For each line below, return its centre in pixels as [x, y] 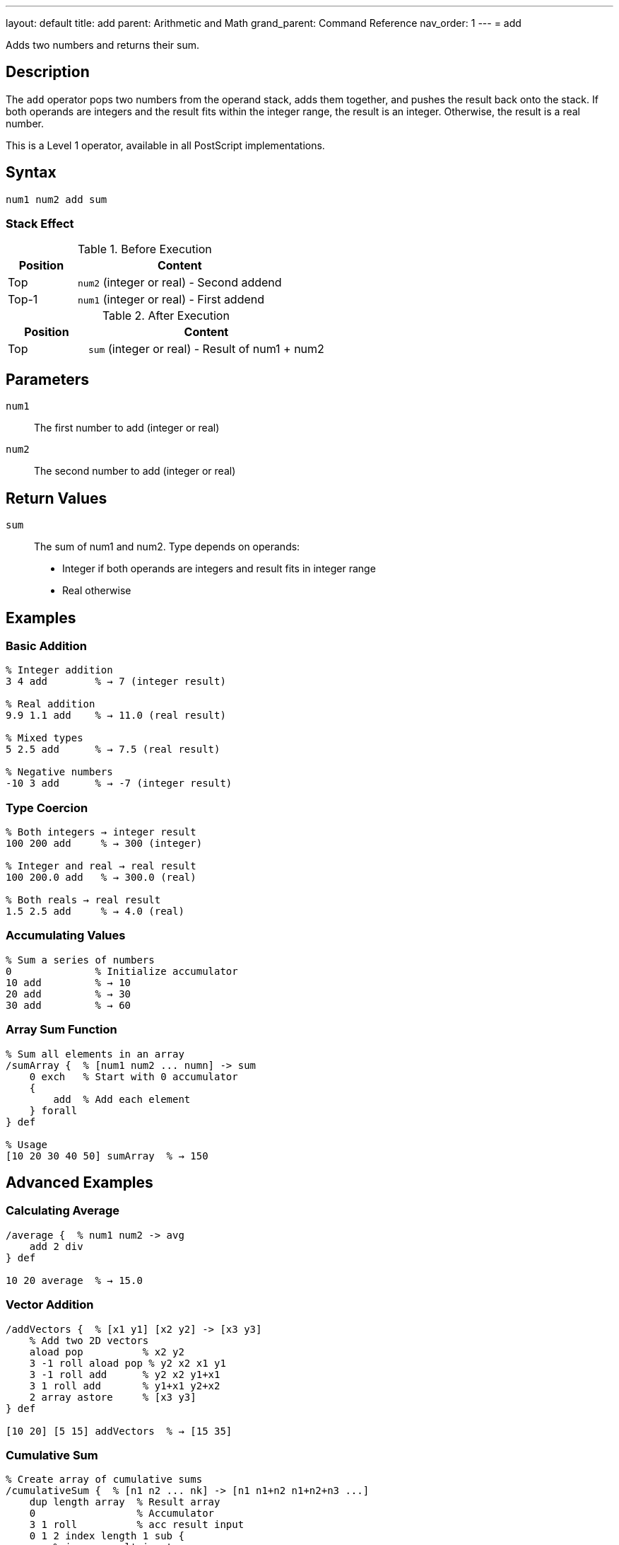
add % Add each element [122, 1099]
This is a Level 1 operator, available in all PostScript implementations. [165, 145]
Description [48, 72]
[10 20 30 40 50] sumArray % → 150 [107, 1156]
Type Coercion [47, 808]
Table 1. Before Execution [145, 249]
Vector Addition [50, 1305]
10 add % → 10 [69, 982]
